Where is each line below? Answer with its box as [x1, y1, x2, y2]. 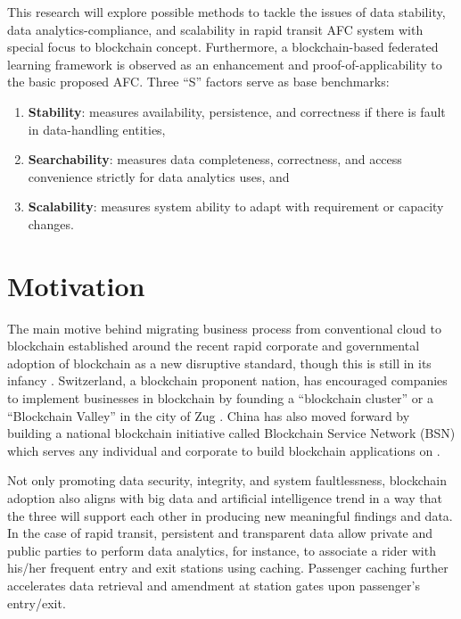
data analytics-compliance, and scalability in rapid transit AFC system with [7, 20, 424, 38]
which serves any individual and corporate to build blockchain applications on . [7, 441, 440, 459]
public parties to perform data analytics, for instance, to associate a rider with [7, 541, 436, 559]
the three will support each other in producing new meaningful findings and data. [7, 506, 453, 524]
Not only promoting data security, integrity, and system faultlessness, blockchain [7, 471, 448, 490]
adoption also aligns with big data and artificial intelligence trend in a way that [7, 489, 442, 507]
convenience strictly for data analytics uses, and [28, 167, 290, 186]
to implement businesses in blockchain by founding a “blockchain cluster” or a [7, 389, 434, 408]
